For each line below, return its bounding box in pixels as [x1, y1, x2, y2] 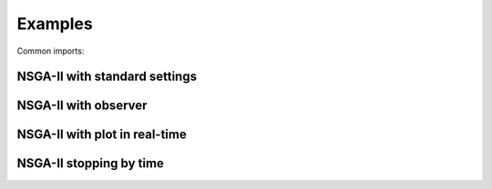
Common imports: [16, 45, 85, 56]
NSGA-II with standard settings [16, 69, 198, 85]
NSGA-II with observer [16, 98, 148, 114]
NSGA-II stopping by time [16, 155, 164, 172]
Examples [16, 14, 93, 34]
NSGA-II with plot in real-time [16, 127, 187, 143]
